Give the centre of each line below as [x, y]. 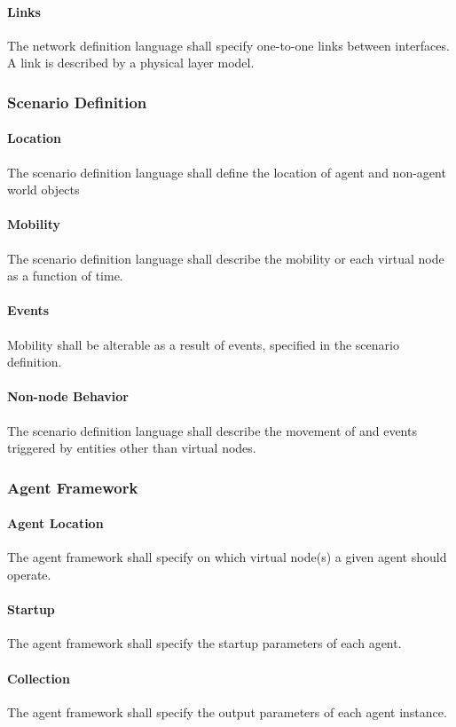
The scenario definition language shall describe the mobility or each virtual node [226, 258]
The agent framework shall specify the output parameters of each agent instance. [227, 711]
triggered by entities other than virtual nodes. [132, 448]
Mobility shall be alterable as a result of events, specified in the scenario [203, 344]
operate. [29, 574]
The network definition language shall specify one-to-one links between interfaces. [228, 45]
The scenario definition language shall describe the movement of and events [212, 430]
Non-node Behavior [68, 396]
